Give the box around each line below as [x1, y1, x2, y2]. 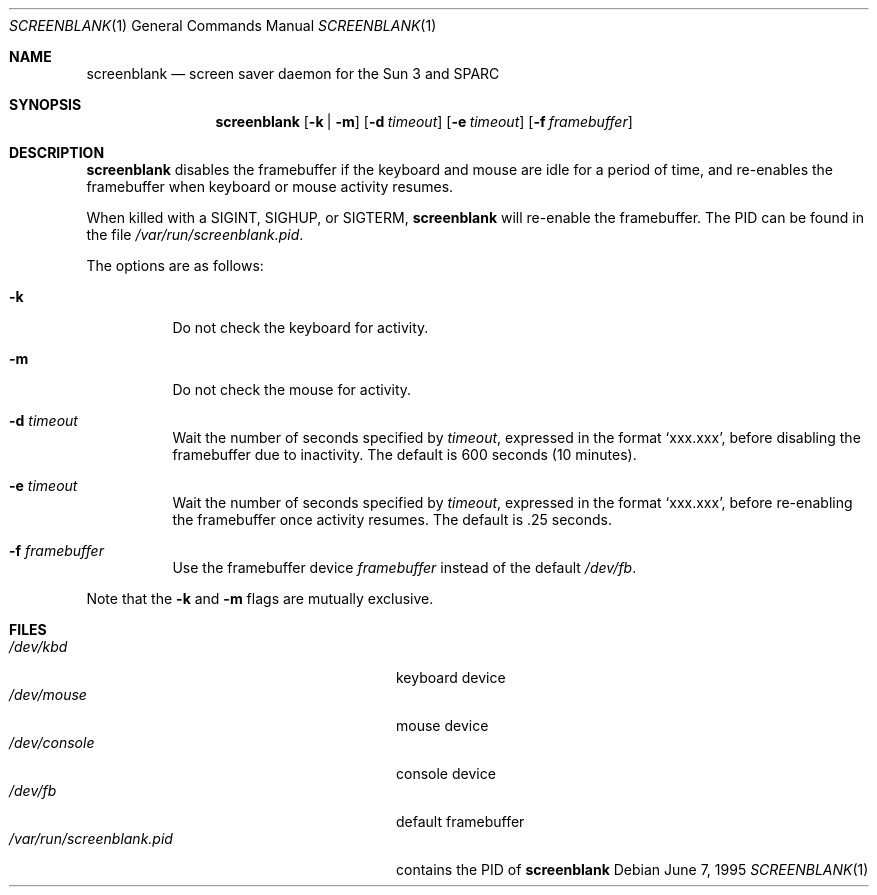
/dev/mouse [9, 686, 87, 703]
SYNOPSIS [9, 96, 82, 113]
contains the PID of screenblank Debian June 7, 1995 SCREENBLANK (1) [396, 861, 869, 878]
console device [396, 765, 496, 782]
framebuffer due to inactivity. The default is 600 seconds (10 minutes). [172, 446, 637, 463]
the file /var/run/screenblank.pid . [86, 226, 304, 243]
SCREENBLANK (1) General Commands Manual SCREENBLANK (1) [9, 17, 437, 34]
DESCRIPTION [9, 144, 105, 161]
